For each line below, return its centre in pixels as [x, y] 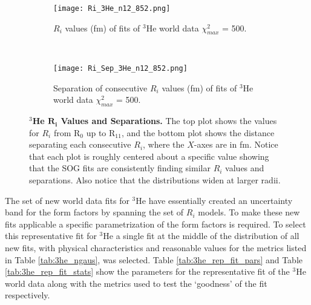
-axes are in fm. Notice [236, 144]
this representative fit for [51, 236]
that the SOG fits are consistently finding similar [120, 168]
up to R [101, 132]
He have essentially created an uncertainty [214, 200]
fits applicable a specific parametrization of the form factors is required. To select [155, 224]
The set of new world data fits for [67, 200]
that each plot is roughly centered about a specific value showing [149, 156]
